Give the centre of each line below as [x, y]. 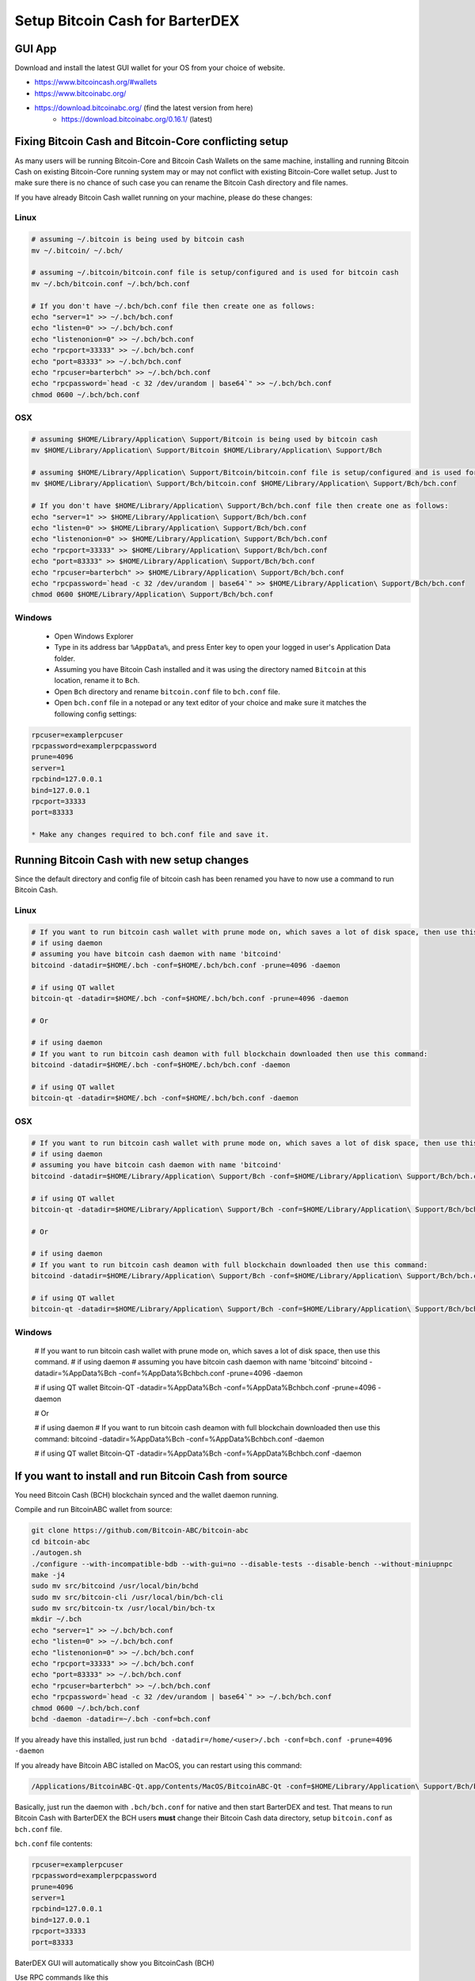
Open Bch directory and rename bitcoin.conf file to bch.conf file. [167, 691]
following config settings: [95, 714]
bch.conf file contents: [53, 1843]
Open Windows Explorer [94, 636]
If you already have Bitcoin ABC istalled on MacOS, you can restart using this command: [158, 1765]
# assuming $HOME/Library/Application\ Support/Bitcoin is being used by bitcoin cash [205, 439]
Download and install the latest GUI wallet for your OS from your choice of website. [150, 68]
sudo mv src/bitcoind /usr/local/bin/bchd [115, 1586]
